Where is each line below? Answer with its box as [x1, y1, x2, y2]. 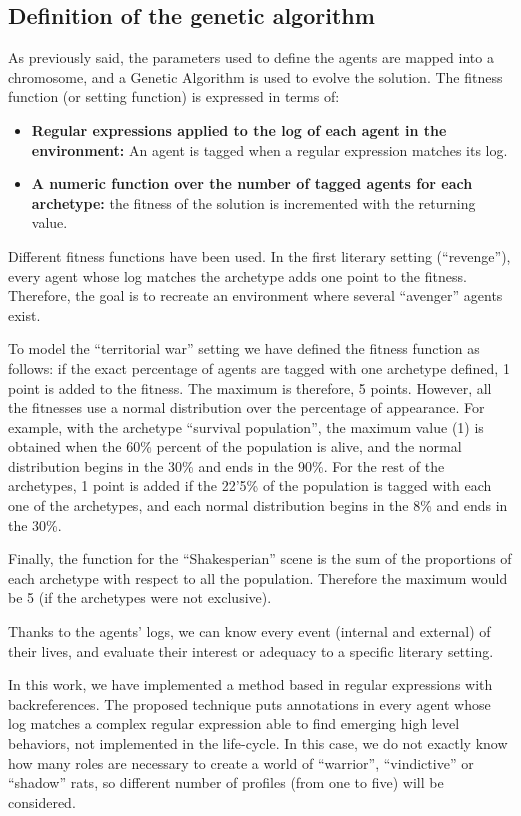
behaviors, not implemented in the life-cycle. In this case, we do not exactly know [8, 733, 508, 754]
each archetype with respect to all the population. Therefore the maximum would [8, 567, 508, 588]
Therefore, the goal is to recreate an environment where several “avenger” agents [8, 285, 503, 306]
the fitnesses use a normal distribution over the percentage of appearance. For [8, 397, 485, 418]
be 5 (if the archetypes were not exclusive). [8, 587, 272, 608]
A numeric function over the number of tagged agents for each [31, 173, 473, 194]
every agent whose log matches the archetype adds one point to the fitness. [8, 265, 467, 286]
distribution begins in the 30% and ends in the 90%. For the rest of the [8, 455, 445, 476]
